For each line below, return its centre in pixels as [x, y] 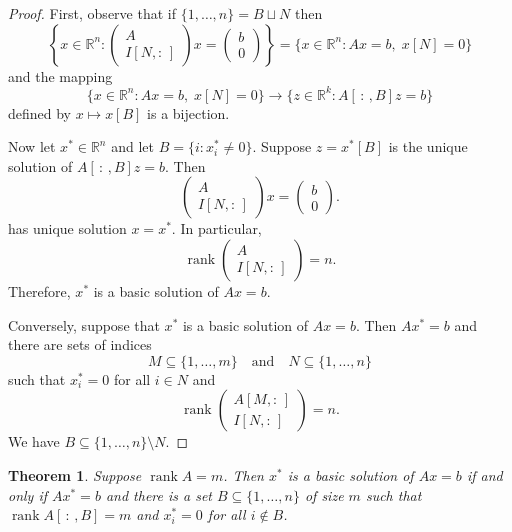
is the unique [428, 146]
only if [28, 494]
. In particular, [216, 228]
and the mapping [60, 75]
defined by [40, 112]
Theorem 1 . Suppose [75, 475]
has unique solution [67, 228]
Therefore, [39, 291]
